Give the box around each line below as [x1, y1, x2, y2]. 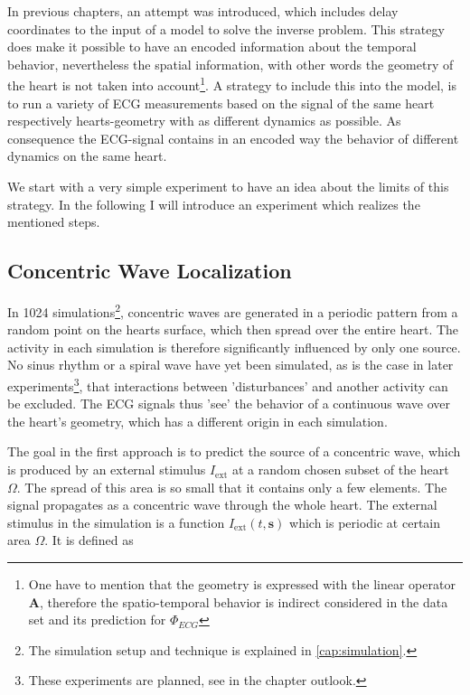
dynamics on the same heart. [7, 146, 167, 165]
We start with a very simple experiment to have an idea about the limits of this [7, 177, 449, 195]
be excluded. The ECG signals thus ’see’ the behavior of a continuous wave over [7, 394, 450, 413]
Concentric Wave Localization [7, 257, 292, 285]
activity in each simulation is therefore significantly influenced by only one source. [7, 337, 461, 356]
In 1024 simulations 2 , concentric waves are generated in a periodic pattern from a [7, 299, 458, 321]
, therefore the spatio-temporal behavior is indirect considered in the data [39, 592, 448, 611]
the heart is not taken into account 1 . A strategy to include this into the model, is [7, 73, 457, 95]
